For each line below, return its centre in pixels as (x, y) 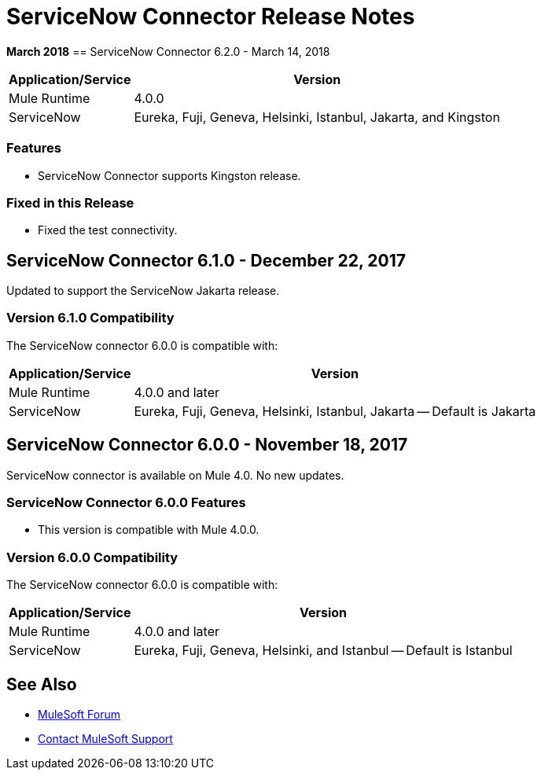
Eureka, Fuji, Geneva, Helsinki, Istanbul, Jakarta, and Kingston (317, 117)
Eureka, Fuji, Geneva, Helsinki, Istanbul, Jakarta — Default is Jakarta (335, 411)
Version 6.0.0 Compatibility (92, 557)
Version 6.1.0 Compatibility (90, 318)
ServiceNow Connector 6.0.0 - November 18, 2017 (207, 445)
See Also (42, 684)
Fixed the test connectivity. (108, 230)
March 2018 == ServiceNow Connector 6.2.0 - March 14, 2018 (168, 51)
